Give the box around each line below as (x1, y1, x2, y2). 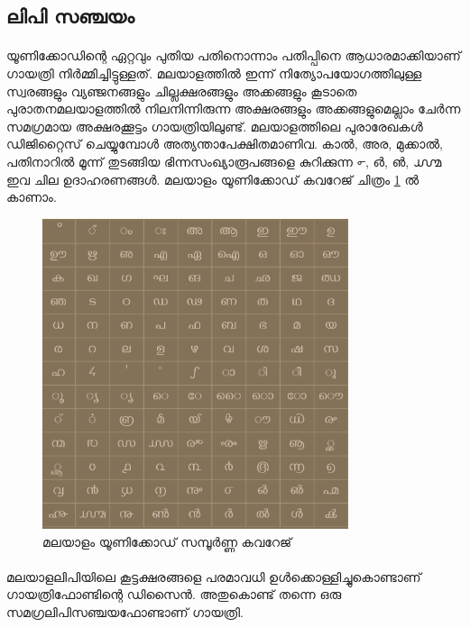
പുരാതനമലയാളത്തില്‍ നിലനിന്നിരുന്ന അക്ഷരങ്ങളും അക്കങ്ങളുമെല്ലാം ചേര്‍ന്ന (6, 99, 461, 118)
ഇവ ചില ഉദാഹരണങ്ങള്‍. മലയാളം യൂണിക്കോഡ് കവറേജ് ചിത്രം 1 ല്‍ (6, 169, 419, 188)
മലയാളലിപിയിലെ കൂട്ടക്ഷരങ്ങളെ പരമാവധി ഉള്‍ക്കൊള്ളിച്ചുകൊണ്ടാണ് (6, 567, 421, 586)
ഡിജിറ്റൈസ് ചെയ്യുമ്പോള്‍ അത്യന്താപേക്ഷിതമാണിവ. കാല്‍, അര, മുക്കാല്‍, (6, 134, 443, 153)
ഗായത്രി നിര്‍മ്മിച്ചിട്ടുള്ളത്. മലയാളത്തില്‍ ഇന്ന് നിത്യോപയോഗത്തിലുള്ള (6, 63, 422, 82)
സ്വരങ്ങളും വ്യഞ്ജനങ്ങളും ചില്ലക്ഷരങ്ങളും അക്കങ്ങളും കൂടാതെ (6, 81, 357, 100)
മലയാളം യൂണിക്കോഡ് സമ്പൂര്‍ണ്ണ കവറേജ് (42, 532, 292, 550)
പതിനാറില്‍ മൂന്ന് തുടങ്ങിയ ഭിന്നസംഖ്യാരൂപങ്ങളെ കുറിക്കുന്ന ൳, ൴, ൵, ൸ (6, 151, 442, 170)
